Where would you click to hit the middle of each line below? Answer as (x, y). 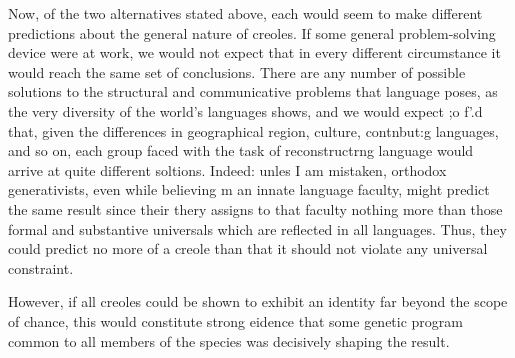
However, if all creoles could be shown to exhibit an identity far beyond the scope (258, 301)
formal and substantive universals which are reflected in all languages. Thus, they (257, 228)
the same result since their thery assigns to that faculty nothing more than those (255, 208)
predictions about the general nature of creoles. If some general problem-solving (252, 32)
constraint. (41, 267)
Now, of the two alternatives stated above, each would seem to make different (245, 13)
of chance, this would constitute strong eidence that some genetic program (235, 320)
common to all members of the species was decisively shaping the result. (229, 340)
